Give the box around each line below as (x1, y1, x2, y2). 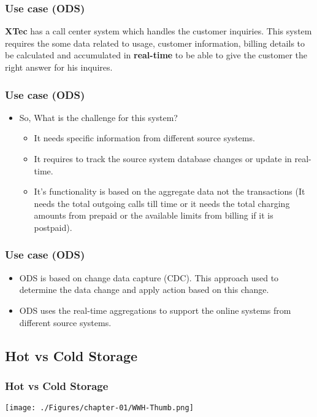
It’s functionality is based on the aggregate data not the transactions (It (34, 185, 305, 198)
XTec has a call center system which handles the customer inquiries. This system (5, 25, 312, 37)
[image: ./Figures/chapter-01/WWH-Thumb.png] (5, 403, 194, 413)
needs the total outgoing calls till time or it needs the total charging (34, 197, 290, 209)
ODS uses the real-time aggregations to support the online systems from (19, 303, 291, 316)
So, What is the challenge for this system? (19, 111, 178, 123)
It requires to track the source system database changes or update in (34, 152, 292, 165)
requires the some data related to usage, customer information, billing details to (5, 36, 305, 49)
